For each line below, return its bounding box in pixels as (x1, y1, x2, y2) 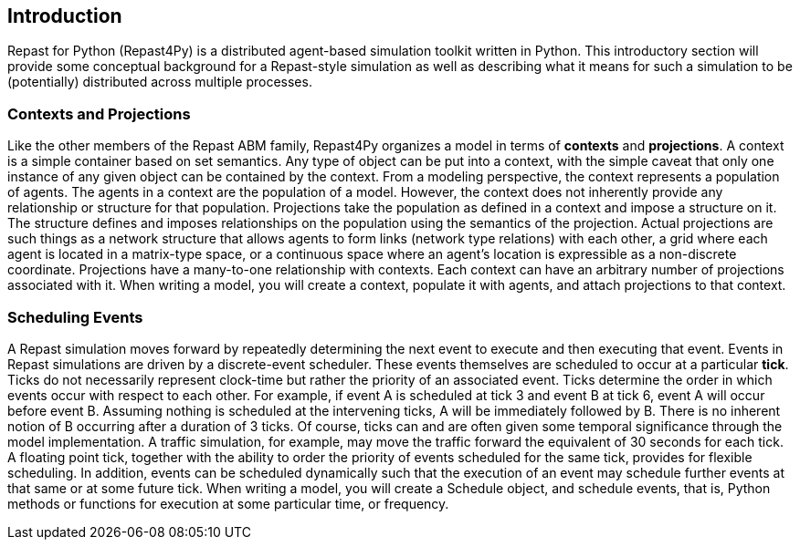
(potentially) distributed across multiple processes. (7, 74, 312, 90)
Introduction (7, 5, 122, 27)
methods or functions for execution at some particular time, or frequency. (7, 495, 449, 511)
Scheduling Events (7, 307, 143, 326)
